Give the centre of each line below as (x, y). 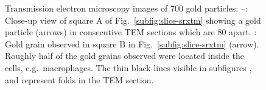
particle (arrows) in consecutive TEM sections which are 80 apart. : (131, 32)
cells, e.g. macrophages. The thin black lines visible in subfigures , (128, 67)
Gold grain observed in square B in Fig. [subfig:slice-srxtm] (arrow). (132, 43)
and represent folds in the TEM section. (79, 79)
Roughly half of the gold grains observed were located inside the (124, 56)
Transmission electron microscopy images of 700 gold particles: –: (126, 8)
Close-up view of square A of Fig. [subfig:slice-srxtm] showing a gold (133, 20)
